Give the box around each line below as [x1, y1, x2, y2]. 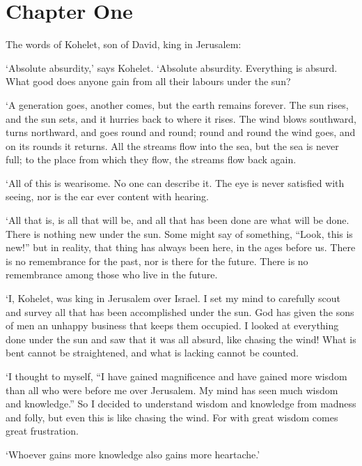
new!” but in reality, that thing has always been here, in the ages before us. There [6, 240, 356, 255]
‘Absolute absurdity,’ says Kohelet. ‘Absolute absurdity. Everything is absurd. [6, 60, 338, 75]
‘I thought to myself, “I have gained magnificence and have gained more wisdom [6, 369, 347, 383]
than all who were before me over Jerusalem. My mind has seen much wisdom [6, 382, 338, 397]
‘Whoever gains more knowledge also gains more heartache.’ [6, 446, 260, 461]
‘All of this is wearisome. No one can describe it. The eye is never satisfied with [6, 175, 345, 190]
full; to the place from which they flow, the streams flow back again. [6, 152, 297, 167]
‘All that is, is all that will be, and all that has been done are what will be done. [6, 213, 349, 227]
